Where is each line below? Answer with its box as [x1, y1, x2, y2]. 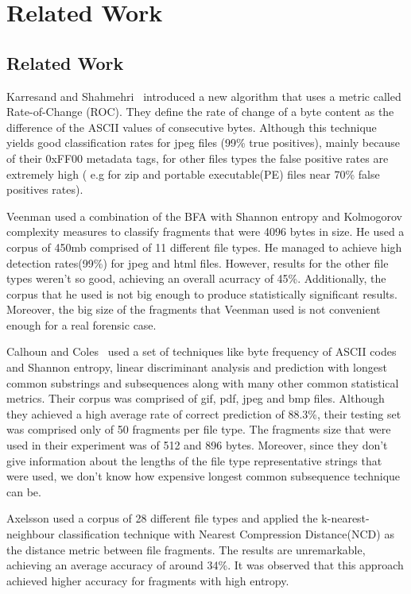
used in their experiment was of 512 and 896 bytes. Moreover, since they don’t [6, 437, 388, 453]
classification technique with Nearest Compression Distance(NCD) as [58, 526, 394, 542]
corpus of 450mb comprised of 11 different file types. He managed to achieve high [6, 238, 402, 255]
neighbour [6, 526, 55, 542]
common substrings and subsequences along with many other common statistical [6, 374, 399, 391]
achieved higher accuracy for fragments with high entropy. [6, 572, 289, 588]
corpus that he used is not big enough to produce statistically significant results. [6, 285, 397, 302]
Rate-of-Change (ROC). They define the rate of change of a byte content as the [6, 103, 394, 120]
